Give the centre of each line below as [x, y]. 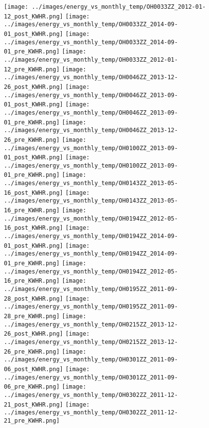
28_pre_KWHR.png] [32, 316]
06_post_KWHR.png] [34, 369]
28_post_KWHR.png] [34, 299]
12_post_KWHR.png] [34, 16]
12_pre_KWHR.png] [32, 69]
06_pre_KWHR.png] [32, 387]
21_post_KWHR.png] [34, 404]
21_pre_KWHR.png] [32, 420]
